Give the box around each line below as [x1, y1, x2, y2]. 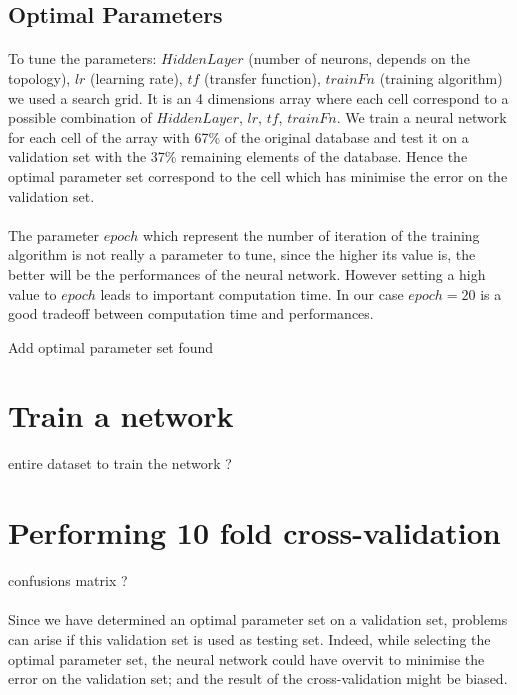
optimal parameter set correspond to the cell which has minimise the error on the [8, 165, 508, 186]
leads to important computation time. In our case [100, 283, 404, 304]
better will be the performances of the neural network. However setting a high [8, 263, 486, 284]
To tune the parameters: [8, 48, 157, 69]
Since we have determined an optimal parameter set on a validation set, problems [8, 609, 508, 630]
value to [8, 283, 57, 304]
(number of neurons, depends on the [248, 48, 470, 69]
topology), [8, 67, 71, 88]
